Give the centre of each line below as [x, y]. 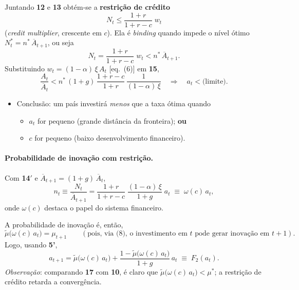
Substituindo [25, 68]
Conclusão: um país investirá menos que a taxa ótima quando [114, 103]
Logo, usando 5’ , [31, 244]
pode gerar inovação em [232, 233]
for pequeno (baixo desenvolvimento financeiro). [110, 138]
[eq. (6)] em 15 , [134, 68]
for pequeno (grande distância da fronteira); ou [112, 120]
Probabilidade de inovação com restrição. [79, 158]
